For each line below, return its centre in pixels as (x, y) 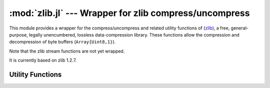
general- (239, 28)
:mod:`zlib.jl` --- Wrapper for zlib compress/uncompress (129, 13)
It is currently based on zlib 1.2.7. (43, 60)
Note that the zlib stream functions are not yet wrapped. (67, 51)
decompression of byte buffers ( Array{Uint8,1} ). (62, 42)
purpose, (18, 34)
